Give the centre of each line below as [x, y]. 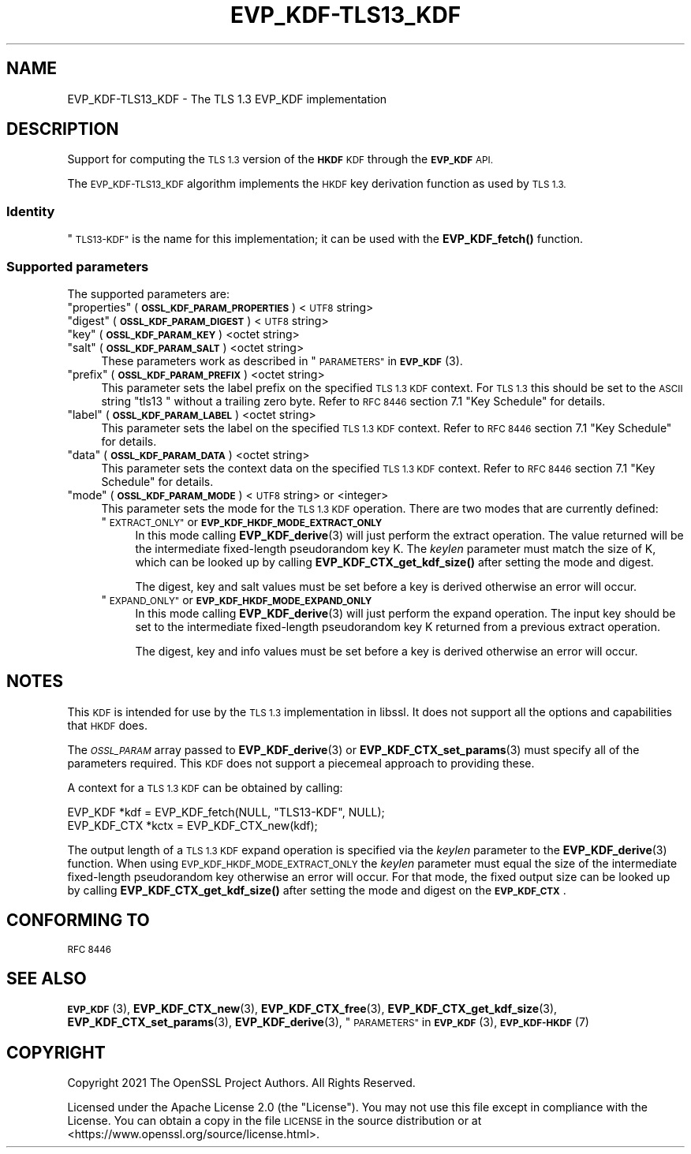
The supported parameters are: [149, 293]
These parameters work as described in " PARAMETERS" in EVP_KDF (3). [282, 360]
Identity [31, 211]
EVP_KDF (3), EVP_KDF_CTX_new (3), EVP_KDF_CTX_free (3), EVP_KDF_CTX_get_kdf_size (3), [312, 1009]
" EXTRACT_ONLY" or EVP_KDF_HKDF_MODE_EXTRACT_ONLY [242, 521]
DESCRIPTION [63, 129]
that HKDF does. [107, 725]
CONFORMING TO [78, 921]
